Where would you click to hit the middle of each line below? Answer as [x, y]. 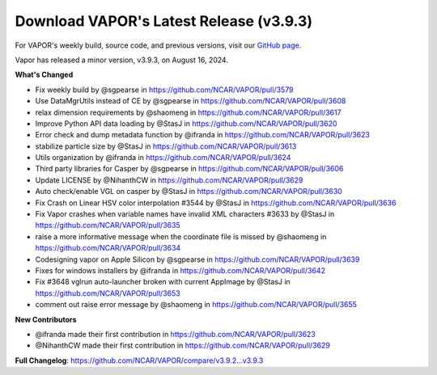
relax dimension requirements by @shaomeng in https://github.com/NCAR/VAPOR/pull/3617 [188, 112]
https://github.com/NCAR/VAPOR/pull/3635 [108, 225]
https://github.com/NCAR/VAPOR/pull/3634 [108, 248]
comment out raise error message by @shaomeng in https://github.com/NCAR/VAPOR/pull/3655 [196, 305]
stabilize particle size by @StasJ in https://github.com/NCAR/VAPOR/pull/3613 [166, 146]
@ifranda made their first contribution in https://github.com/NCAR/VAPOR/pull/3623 [175, 334]
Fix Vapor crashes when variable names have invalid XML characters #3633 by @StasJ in [185, 214]
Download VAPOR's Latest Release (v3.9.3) [164, 21]
